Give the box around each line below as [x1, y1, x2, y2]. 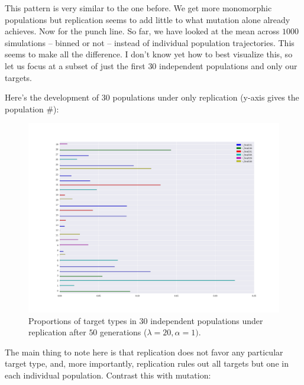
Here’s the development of [5, 91, 99, 103]
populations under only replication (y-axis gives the [112, 91, 299, 103]
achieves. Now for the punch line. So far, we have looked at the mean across [5, 25, 280, 37]
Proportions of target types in [28, 314, 137, 326]
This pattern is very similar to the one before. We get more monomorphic [5, 2, 272, 14]
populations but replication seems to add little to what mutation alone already [5, 13, 290, 25]
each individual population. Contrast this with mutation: [5, 368, 211, 381]
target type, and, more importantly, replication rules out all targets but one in [5, 357, 289, 370]
